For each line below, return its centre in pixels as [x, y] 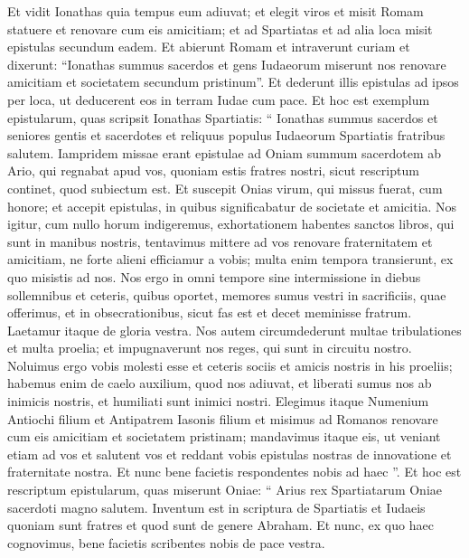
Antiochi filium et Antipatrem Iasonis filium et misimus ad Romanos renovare [223, 418]
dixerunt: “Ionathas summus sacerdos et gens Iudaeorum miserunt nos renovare [227, 64]
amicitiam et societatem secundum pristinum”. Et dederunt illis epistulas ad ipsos [233, 82]
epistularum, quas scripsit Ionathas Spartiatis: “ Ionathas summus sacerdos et [223, 117]
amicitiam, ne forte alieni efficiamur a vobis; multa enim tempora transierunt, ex [230, 259]
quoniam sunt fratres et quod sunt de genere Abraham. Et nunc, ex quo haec [220, 525]
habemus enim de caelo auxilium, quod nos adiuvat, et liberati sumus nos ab [220, 383]
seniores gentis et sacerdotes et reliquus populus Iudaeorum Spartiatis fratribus [226, 135]
